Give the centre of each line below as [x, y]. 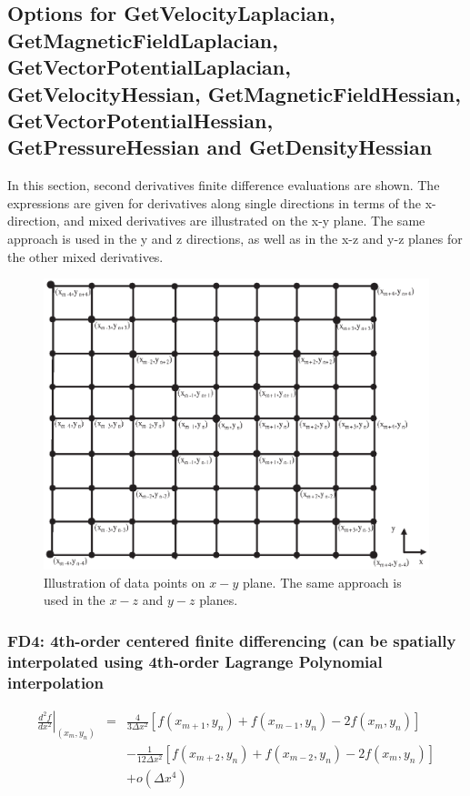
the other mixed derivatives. [85, 256]
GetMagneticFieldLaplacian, [143, 40]
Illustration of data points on [125, 582]
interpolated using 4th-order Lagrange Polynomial [195, 661]
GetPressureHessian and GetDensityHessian [220, 147]
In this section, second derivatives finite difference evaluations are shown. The [224, 185]
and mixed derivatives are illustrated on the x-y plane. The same [245, 221]
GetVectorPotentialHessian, [140, 120]
